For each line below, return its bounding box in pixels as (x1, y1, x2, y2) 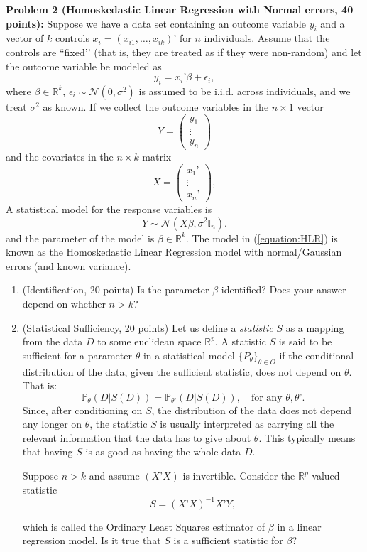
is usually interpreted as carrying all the (160, 416, 334, 431)
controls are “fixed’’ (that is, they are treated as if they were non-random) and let (6, 44, 362, 59)
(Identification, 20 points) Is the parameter (22, 282, 209, 297)
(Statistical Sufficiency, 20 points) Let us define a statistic (22, 320, 273, 335)
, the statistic (89, 416, 148, 431)
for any (251, 392, 283, 403)
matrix (142, 149, 172, 164)
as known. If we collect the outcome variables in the (43, 99, 269, 114)
